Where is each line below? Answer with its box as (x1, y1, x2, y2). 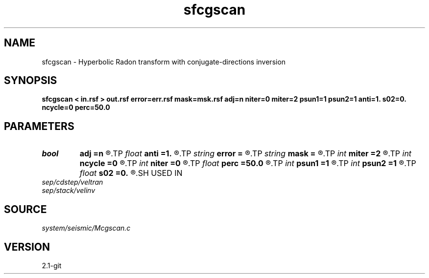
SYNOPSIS (4, 74, 57, 87)
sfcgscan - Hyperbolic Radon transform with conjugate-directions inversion (42, 57, 286, 66)
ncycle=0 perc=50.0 (42, 103, 110, 112)
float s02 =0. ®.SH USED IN (79, 168, 183, 178)
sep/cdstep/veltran (42, 178, 103, 187)
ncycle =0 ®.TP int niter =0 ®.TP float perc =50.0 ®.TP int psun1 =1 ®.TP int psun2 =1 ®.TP (79, 158, 416, 169)
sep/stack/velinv (42, 186, 95, 195)
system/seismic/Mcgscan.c (42, 224, 131, 233)
